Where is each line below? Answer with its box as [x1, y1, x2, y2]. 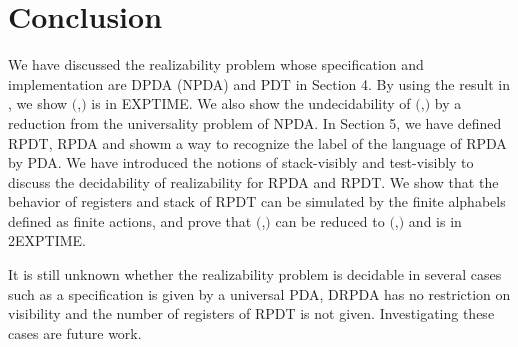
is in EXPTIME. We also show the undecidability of [91, 93, 411, 114]
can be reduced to [275, 210, 385, 231]
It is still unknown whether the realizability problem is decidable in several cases [8, 264, 502, 285]
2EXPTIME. [8, 230, 86, 251]
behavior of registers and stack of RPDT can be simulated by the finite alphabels [8, 191, 506, 212]
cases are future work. [8, 322, 142, 343]
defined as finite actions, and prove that [8, 210, 252, 231]
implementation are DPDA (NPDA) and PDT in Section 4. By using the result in [8, 73, 510, 94]
